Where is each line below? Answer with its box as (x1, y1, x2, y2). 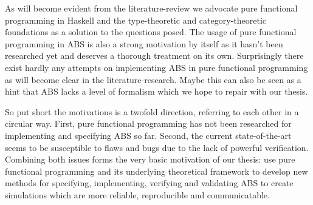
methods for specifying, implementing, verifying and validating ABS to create (5, 176, 294, 189)
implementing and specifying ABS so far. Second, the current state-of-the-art (5, 129, 292, 141)
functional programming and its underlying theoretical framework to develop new (5, 164, 308, 177)
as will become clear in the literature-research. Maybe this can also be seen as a (5, 73, 301, 86)
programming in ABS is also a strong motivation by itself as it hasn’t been (5, 37, 283, 50)
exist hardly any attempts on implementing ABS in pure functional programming (5, 61, 308, 73)
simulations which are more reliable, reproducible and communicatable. (5, 188, 270, 201)
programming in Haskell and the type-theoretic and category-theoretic (5, 13, 266, 26)
